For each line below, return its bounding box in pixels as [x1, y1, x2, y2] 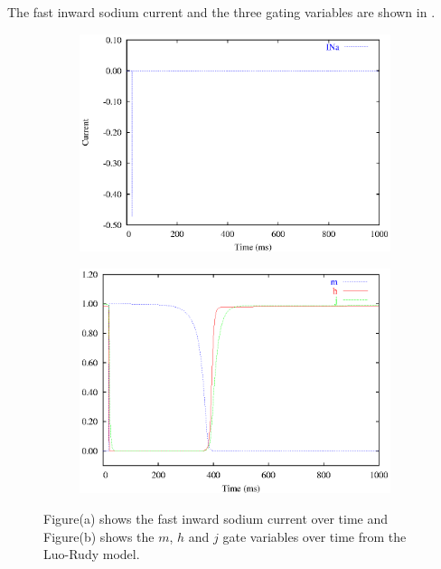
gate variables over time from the [222, 526, 407, 545]
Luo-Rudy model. [43, 545, 140, 564]
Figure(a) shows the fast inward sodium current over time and [43, 509, 389, 528]
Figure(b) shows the [43, 526, 155, 545]
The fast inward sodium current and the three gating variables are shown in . [7, 3, 436, 21]
